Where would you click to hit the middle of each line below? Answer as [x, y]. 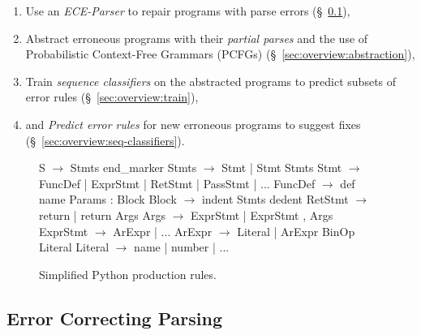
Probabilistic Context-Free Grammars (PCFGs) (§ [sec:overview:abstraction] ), [220, 54]
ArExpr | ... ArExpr [163, 231]
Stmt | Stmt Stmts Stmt [282, 167]
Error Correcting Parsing [114, 318]
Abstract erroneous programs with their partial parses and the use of [197, 38]
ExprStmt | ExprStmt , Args [262, 215]
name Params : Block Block [108, 199]
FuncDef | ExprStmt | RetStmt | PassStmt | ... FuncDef [177, 183]
